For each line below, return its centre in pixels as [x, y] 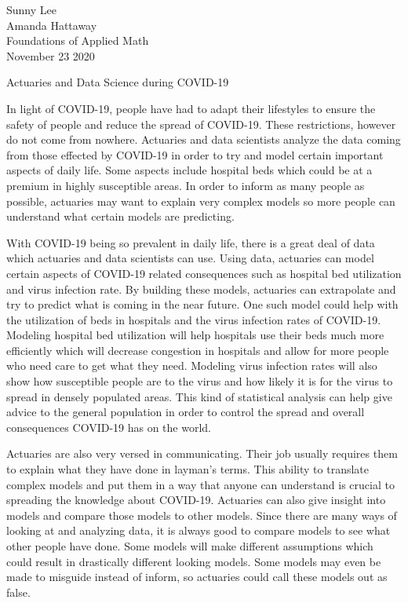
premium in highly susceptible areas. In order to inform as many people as [186, 185]
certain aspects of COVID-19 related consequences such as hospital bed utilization [204, 273]
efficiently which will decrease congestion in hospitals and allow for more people [198, 350]
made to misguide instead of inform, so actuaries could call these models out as [197, 577]
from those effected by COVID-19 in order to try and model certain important [195, 154]
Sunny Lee [31, 9]
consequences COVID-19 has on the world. [109, 427]
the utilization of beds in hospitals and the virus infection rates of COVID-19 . [194, 319]
